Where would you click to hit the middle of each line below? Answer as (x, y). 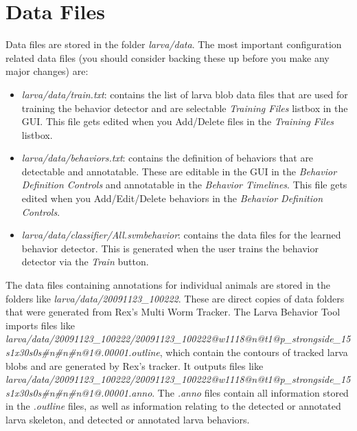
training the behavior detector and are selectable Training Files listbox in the (185, 108)
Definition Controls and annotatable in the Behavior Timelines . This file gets (184, 185)
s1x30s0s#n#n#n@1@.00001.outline (83, 352)
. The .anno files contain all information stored (250, 392)
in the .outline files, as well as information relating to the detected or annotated (173, 406)
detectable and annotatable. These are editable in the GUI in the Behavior (179, 171)
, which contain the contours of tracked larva (254, 352)
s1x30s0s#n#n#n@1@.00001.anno (79, 392)
